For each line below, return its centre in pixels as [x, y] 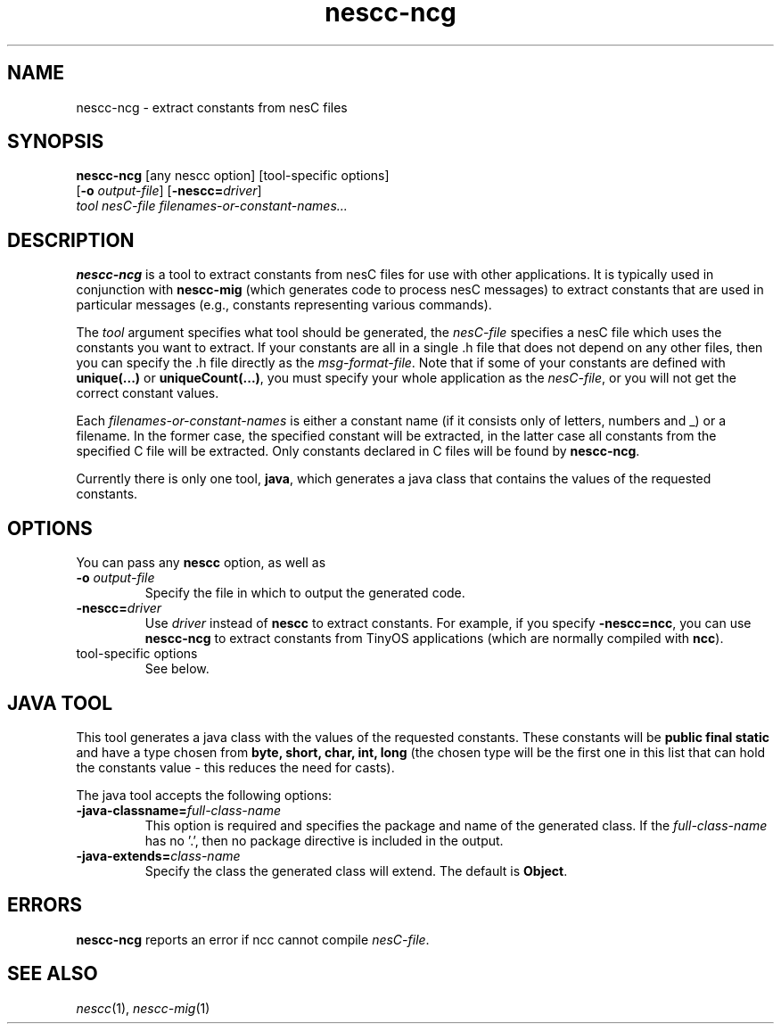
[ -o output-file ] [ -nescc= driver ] [169, 191]
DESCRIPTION [71, 240]
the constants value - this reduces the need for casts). [235, 767]
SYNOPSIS [56, 142]
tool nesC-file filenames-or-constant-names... [212, 206]
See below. [177, 669]
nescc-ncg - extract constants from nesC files [212, 107]
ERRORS [45, 905]
